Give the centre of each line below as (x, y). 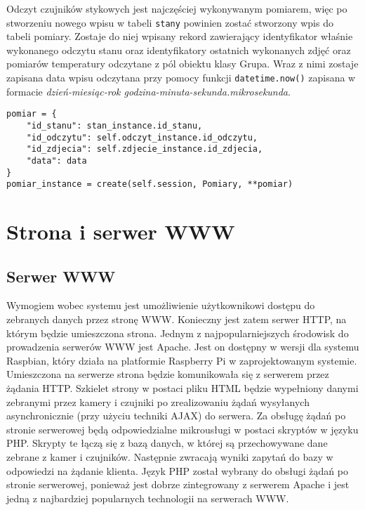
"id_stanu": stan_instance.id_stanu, (114, 125)
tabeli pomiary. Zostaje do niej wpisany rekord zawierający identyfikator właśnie (180, 36)
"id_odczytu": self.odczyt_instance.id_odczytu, (142, 137)
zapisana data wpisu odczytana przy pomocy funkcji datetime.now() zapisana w (181, 78)
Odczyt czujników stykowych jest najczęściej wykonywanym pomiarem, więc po (177, 8)
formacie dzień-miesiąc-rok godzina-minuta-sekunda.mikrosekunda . (148, 91)
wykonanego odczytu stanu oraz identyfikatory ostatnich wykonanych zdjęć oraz (179, 50)
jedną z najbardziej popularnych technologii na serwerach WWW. (148, 498)
